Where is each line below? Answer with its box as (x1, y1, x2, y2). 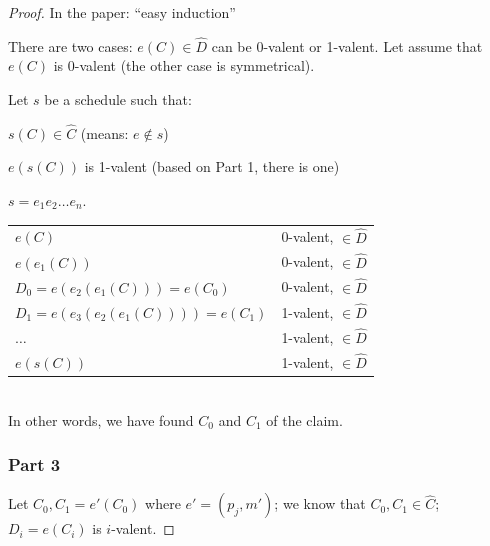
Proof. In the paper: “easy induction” (8, 2, 236, 22)
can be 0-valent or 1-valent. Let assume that (211, 35, 483, 56)
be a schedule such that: (44, 89, 192, 109)
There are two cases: (8, 35, 133, 56)
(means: (80, 122, 129, 143)
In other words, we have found (8, 409, 194, 430)
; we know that (274, 493, 366, 514)
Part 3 (8, 452, 61, 477)
